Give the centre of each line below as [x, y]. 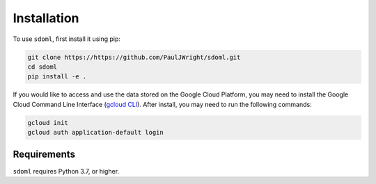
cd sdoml [42, 67]
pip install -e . [57, 77]
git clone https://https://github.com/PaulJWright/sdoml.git [134, 57]
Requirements [44, 154]
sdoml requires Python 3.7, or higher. [66, 171]
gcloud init [48, 123]
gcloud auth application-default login [95, 133]
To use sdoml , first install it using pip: [67, 39]
